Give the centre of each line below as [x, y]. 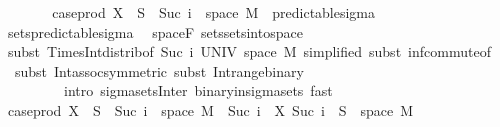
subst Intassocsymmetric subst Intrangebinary [159, 70]
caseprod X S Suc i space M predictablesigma [214, 12]
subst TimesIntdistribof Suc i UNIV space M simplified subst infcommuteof [249, 51]
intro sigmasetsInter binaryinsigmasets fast [198, 90]
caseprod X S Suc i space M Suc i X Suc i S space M [210, 109]
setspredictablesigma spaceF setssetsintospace [155, 31]
